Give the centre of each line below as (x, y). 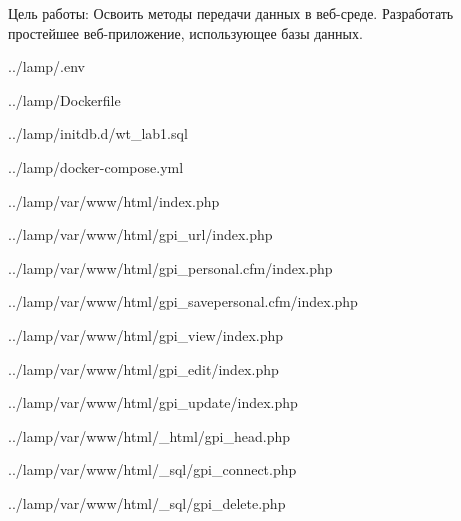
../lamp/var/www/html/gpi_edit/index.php (143, 368)
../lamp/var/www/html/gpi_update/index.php (153, 402)
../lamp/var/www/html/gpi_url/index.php (140, 234)
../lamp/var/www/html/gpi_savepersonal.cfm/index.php (183, 301)
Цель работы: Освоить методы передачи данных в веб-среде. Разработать (231, 13)
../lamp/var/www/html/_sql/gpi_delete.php (147, 502)
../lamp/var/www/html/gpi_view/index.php (146, 334)
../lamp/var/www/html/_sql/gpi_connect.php (152, 469)
